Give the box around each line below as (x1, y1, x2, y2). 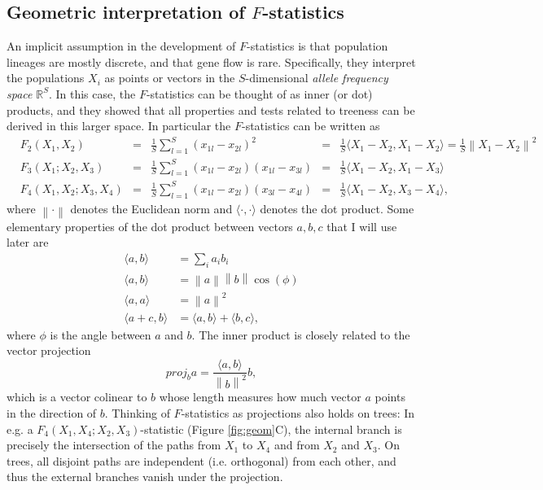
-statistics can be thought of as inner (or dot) (146, 85, 373, 102)
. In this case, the (48, 85, 136, 102)
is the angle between (50, 326, 151, 343)
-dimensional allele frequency (245, 69, 388, 86)
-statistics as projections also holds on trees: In (181, 405, 415, 422)
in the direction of (7, 405, 97, 422)
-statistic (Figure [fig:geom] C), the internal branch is (140, 420, 402, 437)
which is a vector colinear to (7, 388, 147, 405)
